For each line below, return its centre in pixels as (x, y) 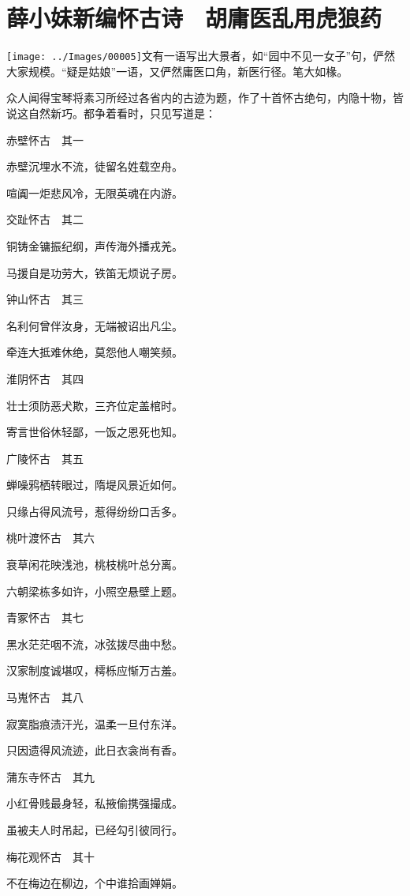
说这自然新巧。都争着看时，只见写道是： (111, 113)
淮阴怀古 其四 (45, 378)
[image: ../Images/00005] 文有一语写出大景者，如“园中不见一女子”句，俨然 (201, 56)
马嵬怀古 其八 (45, 697)
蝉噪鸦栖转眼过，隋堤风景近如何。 (95, 485)
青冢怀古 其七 (45, 617)
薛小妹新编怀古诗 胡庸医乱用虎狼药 (194, 18)
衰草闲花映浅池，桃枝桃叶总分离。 (95, 565)
